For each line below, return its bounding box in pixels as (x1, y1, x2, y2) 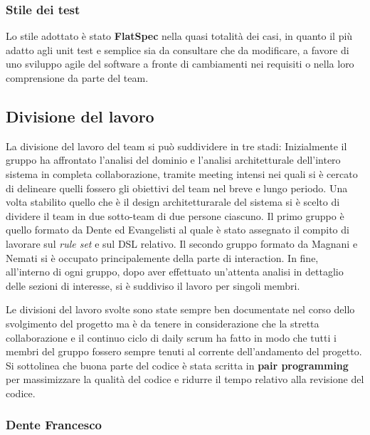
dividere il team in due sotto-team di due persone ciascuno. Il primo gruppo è (6, 208, 344, 223)
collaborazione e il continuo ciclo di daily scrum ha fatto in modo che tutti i (6, 330, 337, 345)
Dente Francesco (6, 416, 102, 434)
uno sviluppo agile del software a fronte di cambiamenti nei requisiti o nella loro (6, 56, 354, 71)
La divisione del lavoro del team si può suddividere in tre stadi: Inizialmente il (6, 138, 347, 153)
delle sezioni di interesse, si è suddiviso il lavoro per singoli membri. (6, 278, 300, 293)
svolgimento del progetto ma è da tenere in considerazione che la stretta (6, 315, 319, 330)
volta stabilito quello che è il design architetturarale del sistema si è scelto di (6, 194, 340, 209)
